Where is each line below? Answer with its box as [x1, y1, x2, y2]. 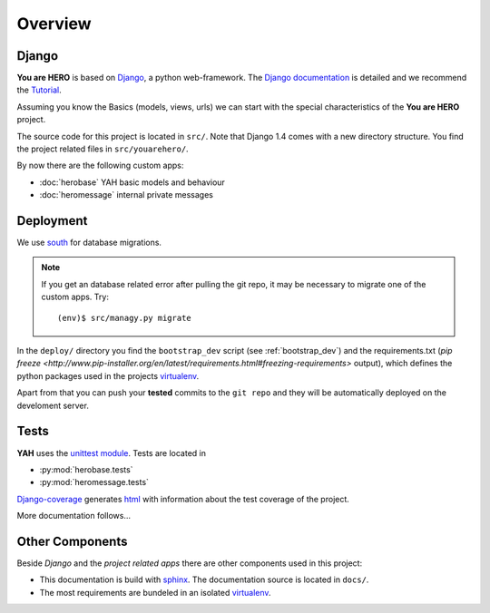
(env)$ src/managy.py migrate [57, 313, 192, 323]
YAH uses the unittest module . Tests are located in [16, 447, 207, 458]
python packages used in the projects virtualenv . [16, 370, 200, 381]
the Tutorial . [16, 84, 63, 95]
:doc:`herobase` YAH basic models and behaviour [39, 177, 226, 188]
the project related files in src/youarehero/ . [16, 143, 190, 154]
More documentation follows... [16, 511, 132, 521]
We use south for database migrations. [16, 237, 162, 248]
